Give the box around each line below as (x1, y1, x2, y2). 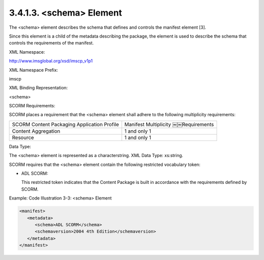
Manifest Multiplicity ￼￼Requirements (124, 121, 214, 128)
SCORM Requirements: (9, 103, 56, 109)
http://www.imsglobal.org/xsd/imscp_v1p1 (9, 58, 93, 64)
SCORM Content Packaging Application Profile (12, 121, 119, 128)
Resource (12, 134, 34, 141)
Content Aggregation (12, 127, 61, 134)
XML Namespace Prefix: (9, 67, 58, 73)
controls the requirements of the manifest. (9, 40, 94, 46)
